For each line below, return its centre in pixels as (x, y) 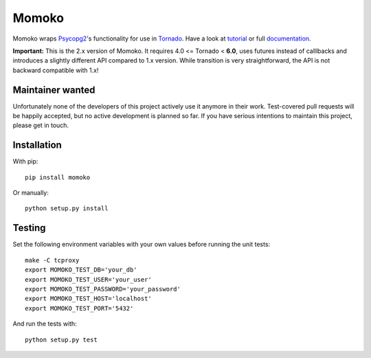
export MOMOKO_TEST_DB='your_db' (81, 270)
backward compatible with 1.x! (56, 70)
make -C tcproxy (52, 260)
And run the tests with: (45, 324)
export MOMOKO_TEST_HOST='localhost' (89, 299)
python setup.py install (67, 209)
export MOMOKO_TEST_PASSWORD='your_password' (103, 289)
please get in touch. (41, 125)
